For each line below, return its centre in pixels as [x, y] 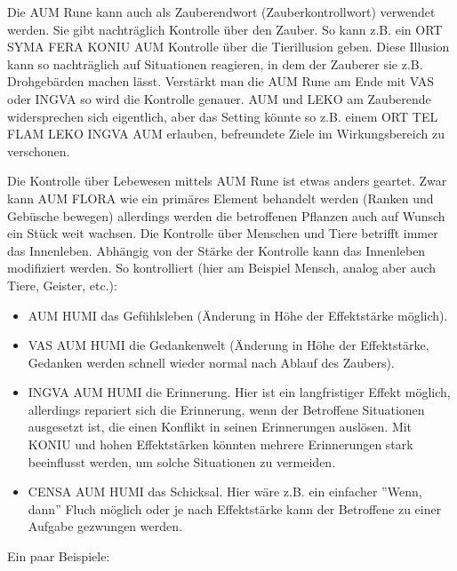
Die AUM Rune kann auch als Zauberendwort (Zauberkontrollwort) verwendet [221, 12]
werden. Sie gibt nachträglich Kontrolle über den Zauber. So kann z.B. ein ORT [225, 29]
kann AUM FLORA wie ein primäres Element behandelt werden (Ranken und [220, 198]
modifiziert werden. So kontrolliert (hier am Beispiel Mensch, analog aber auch [222, 268]
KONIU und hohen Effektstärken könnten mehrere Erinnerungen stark [220, 444]
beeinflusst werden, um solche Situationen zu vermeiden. [182, 461]
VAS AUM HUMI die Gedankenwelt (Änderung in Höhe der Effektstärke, [228, 345]
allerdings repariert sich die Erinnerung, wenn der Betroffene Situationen [226, 409]
